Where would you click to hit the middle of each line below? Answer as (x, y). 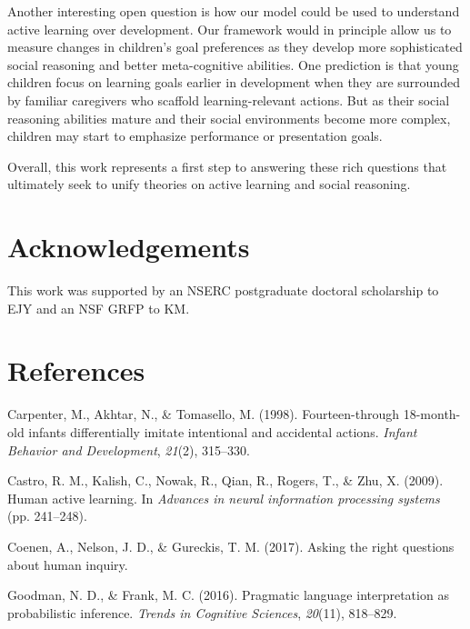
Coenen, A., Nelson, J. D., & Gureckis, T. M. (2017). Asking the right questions (231, 546)
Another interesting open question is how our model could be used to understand (234, 11)
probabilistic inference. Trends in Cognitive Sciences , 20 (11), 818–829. (202, 612)
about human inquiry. (68, 564)
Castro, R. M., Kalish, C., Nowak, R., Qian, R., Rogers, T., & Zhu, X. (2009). (225, 480)
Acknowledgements (129, 247)
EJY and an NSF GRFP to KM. (99, 308)
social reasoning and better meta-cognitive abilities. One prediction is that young (233, 64)
